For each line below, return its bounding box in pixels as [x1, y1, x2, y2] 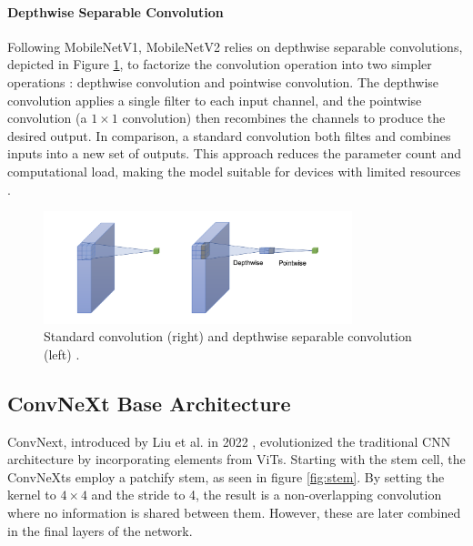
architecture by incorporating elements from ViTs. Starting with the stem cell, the [7, 450, 466, 469]
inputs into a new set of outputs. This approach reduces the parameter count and [7, 144, 462, 163]
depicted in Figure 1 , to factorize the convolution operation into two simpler [7, 55, 432, 74]
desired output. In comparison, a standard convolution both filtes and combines [7, 126, 451, 145]
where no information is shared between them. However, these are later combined [7, 503, 461, 522]
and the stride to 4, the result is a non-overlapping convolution [91, 485, 442, 504]
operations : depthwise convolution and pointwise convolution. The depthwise [7, 72, 439, 91]
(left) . [44, 344, 80, 363]
